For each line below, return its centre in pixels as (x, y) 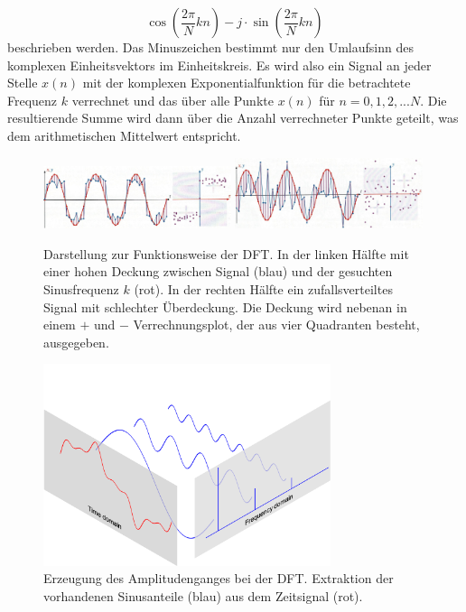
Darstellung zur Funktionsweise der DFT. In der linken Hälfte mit (226, 253)
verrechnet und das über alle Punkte (172, 100)
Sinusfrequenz (81, 289)
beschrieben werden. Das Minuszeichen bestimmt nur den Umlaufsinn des (210, 47)
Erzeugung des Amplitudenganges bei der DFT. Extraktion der (219, 578)
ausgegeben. (76, 342)
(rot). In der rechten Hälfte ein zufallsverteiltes (263, 289)
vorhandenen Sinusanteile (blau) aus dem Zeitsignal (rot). (203, 595)
